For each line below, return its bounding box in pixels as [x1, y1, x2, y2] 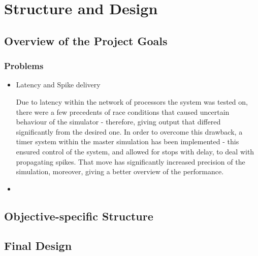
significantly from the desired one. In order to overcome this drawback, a [16, 126, 243, 137]
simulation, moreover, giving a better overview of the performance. [16, 166, 224, 177]
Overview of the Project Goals [4, 33, 168, 48]
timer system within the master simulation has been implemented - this [16, 136, 239, 147]
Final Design [4, 238, 72, 253]
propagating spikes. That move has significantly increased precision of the [16, 156, 245, 167]
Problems [4, 59, 44, 72]
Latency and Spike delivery [16, 79, 101, 90]
